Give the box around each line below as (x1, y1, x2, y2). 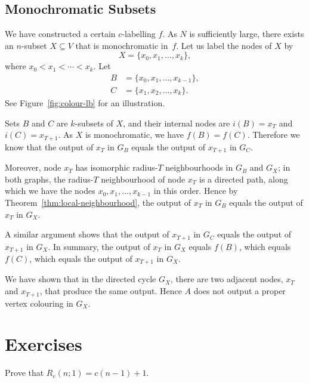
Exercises (5, 332, 82, 356)
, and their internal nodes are (123, 116, 230, 129)
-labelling (122, 27, 156, 40)
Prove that (5, 366, 44, 379)
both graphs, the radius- (5, 172, 94, 185)
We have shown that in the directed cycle (5, 273, 156, 285)
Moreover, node (5, 161, 61, 174)
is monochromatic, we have (85, 128, 184, 141)
